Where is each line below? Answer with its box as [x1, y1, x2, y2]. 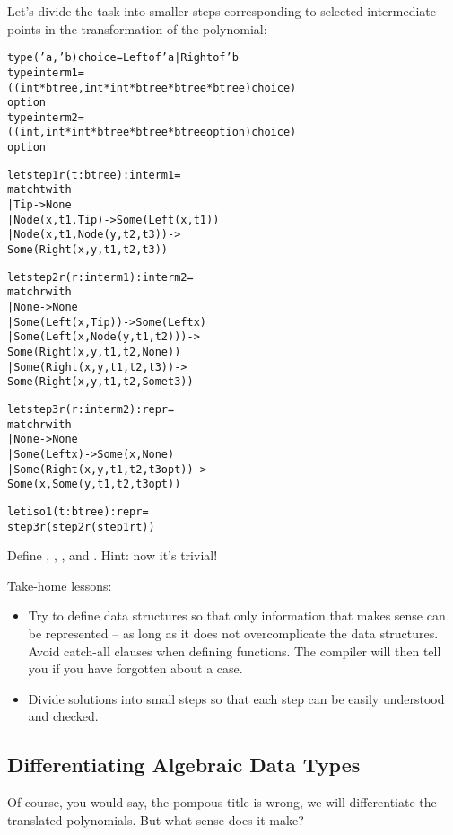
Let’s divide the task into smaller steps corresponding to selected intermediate [7, 2, 437, 20]
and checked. [28, 707, 99, 725]
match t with [7, 183, 72, 197]
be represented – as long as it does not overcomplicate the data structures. [28, 624, 439, 642]
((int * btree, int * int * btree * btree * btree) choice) [7, 81, 297, 94]
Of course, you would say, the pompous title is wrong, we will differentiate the [7, 793, 437, 812]
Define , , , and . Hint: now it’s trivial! [7, 546, 218, 565]
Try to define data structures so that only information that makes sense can [28, 606, 446, 625]
